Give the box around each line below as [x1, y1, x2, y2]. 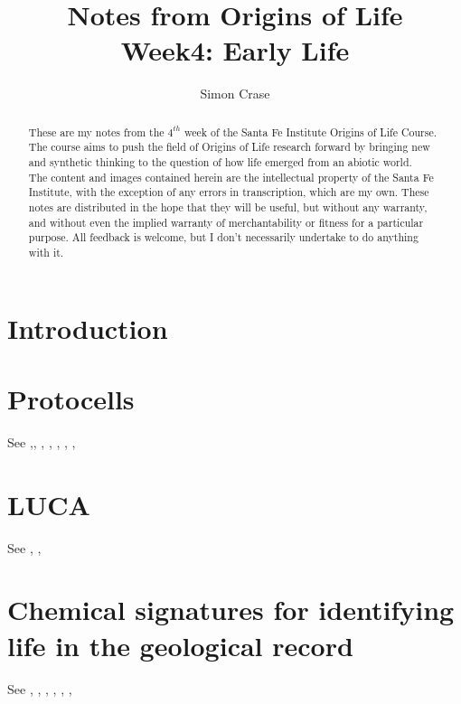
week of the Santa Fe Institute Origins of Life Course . [183, 124, 437, 139]
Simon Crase [200, 84, 270, 103]
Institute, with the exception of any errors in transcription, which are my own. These [28, 184, 429, 200]
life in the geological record [7, 626, 353, 663]
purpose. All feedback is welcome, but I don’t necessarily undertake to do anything [28, 230, 419, 245]
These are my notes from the [28, 124, 165, 139]
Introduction [7, 309, 168, 346]
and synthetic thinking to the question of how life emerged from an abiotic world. [28, 155, 412, 170]
